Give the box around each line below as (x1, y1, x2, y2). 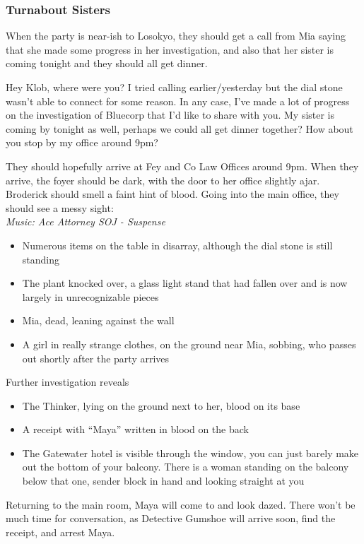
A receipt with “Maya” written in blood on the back (22, 422, 249, 437)
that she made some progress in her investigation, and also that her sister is (6, 42, 334, 57)
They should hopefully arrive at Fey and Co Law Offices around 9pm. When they (6, 158, 359, 173)
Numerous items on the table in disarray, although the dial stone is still (22, 237, 333, 252)
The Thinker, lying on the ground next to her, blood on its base (22, 398, 300, 413)
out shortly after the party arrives (22, 350, 170, 365)
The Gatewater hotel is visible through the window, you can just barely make (22, 445, 359, 460)
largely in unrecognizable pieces (22, 289, 159, 304)
